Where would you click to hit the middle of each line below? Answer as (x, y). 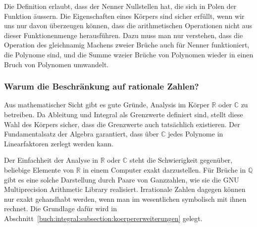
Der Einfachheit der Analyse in (51, 160)
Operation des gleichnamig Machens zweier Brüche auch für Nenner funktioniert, (127, 45)
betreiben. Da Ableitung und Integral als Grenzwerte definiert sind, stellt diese (124, 114)
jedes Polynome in (196, 134)
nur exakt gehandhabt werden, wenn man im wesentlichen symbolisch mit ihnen (125, 199)
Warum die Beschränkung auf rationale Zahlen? (102, 86)
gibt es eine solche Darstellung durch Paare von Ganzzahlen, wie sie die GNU (122, 179)
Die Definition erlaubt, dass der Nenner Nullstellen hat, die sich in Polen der (120, 6)
